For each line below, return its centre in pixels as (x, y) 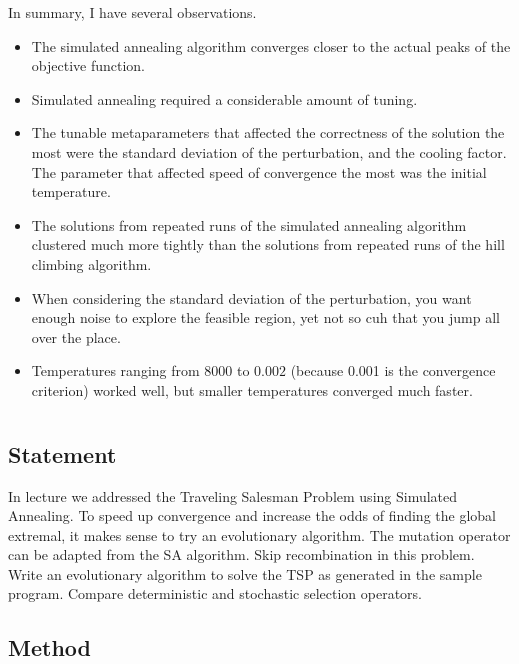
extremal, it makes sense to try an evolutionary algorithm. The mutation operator (259, 534)
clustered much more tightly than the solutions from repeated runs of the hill (268, 244)
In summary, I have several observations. (132, 12)
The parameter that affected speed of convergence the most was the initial (259, 171)
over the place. (76, 336)
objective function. (88, 65)
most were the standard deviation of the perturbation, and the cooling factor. (269, 151)
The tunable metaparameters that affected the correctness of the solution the (268, 132)
